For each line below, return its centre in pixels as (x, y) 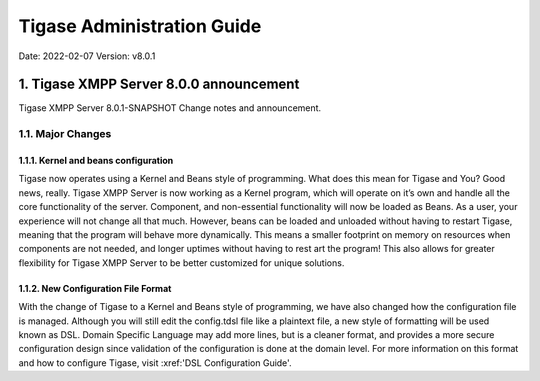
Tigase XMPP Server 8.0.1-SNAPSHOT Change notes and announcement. (170, 108)
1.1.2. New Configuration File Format (95, 288)
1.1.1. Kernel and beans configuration (96, 161)
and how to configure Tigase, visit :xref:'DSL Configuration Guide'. (155, 362)
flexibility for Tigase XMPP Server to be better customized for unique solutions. (181, 262)
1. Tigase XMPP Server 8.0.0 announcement (159, 84)
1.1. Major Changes (65, 134)
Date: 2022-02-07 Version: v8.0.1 (87, 56)
